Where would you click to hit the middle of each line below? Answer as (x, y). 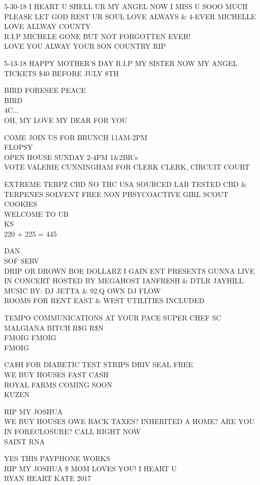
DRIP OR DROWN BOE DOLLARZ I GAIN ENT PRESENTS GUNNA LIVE (129, 270)
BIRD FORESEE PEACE (45, 90)
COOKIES (21, 204)
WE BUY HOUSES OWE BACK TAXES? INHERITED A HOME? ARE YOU (129, 421)
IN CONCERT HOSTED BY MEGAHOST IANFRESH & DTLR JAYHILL (124, 281)
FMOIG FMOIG (30, 337)
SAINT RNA (24, 441)
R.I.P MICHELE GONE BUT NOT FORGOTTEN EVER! (97, 36)
